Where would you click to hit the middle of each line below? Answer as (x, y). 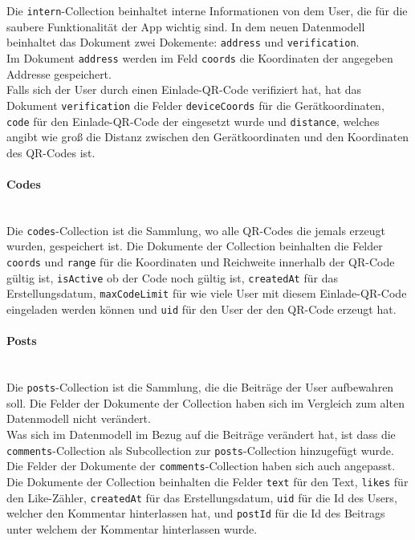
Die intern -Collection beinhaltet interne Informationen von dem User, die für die (207, 11)
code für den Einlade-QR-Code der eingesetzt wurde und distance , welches (193, 121)
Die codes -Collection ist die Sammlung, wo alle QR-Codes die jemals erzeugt (196, 230)
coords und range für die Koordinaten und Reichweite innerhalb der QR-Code (201, 262)
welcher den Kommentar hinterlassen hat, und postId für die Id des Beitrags (196, 513)
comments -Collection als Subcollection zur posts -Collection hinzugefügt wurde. (200, 450)
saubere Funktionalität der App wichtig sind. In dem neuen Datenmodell (186, 26)
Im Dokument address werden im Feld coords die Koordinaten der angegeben (200, 58)
